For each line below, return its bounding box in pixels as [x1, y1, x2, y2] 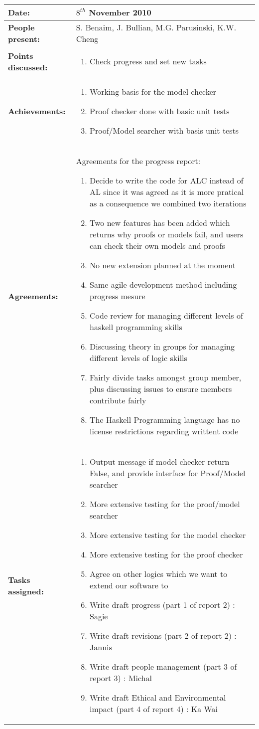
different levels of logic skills [90, 352, 187, 364]
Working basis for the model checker [90, 86, 217, 97]
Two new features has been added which [90, 217, 230, 228]
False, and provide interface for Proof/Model [90, 467, 246, 479]
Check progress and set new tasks [90, 55, 207, 67]
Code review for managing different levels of [90, 310, 243, 321]
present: [8, 33, 40, 44]
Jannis [90, 641, 112, 653]
